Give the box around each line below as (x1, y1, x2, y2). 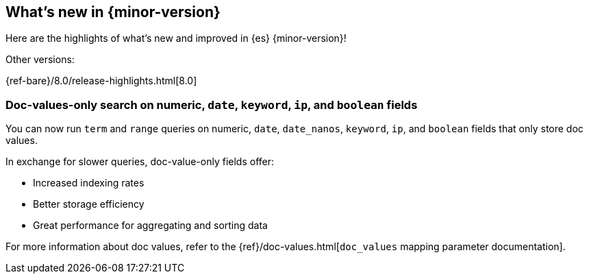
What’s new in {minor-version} (5, 3, 221, 21)
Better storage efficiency (33, 198, 145, 210)
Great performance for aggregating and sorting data (33, 219, 268, 232)
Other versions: (5, 53, 75, 66)
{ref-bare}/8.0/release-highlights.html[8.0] (5, 75, 197, 87)
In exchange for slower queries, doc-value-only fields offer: (5, 156, 274, 168)
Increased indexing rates (33, 177, 145, 189)
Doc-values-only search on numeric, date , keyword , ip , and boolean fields (5, 97, 418, 112)
